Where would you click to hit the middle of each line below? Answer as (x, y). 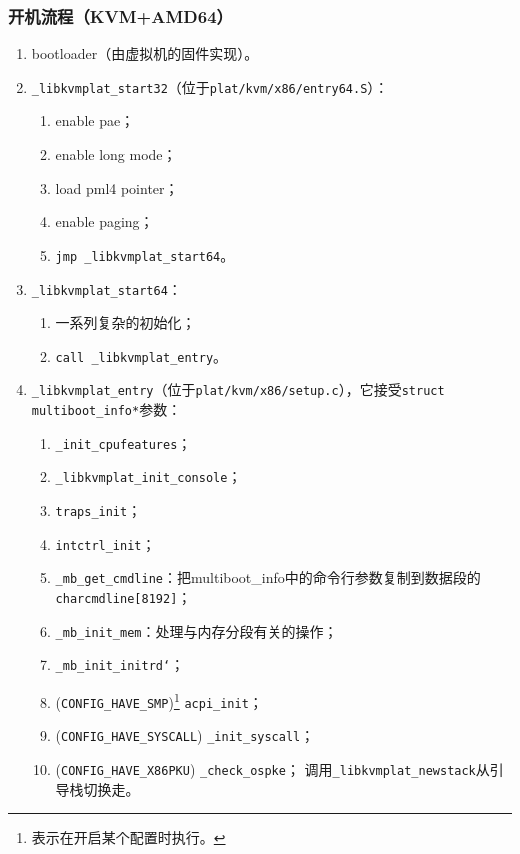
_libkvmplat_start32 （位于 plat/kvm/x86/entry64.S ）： (210, 86)
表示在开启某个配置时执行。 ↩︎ (128, 837)
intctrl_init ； (105, 543)
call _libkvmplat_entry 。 (141, 355)
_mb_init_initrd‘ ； (120, 664)
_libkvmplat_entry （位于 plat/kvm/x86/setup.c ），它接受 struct (238, 389)
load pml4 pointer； (117, 187)
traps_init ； (98, 510)
